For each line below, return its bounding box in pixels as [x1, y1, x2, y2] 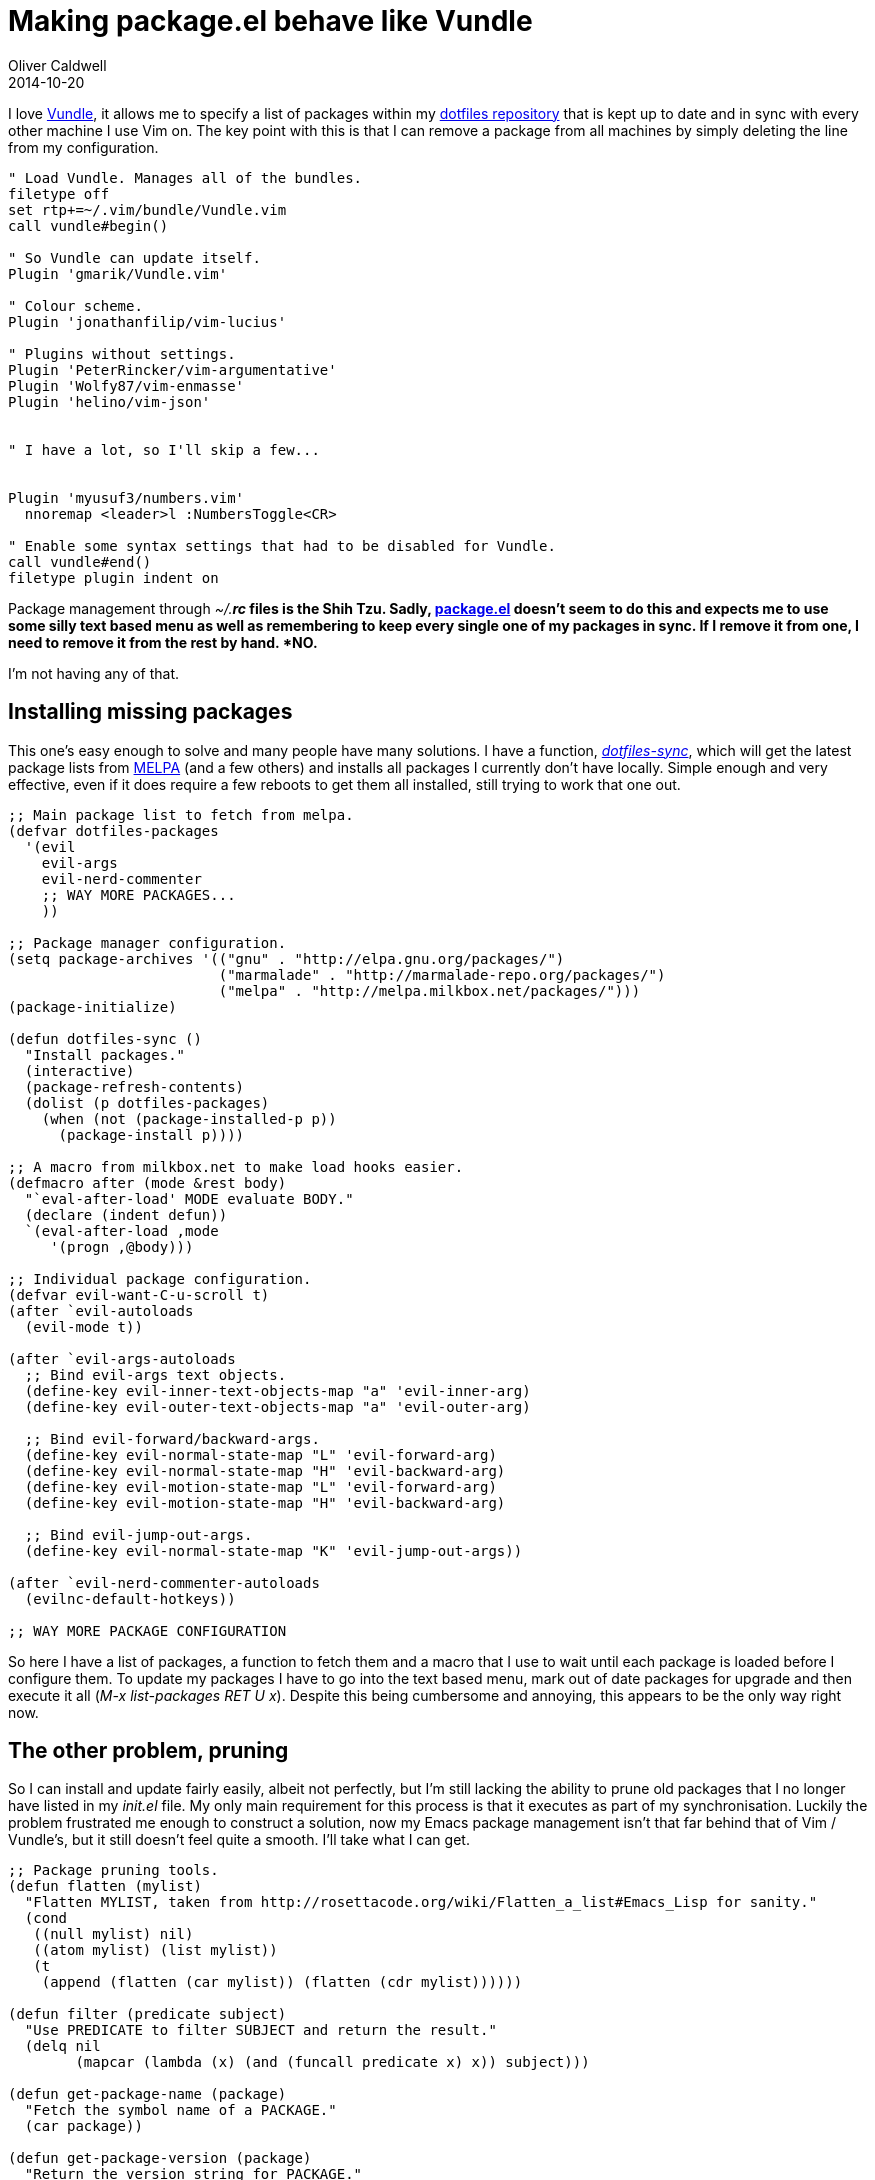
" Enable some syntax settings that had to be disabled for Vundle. [8, 537, 556, 554]
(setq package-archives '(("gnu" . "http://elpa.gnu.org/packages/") [8, 950, 565, 967]
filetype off [8, 185, 110, 202]
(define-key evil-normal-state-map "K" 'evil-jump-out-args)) [24, 1542, 523, 1559]
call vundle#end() [8, 553, 152, 570]
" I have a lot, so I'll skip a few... [8, 441, 320, 458]
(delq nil [24, 2038, 101, 2055]
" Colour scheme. [8, 297, 143, 314]
